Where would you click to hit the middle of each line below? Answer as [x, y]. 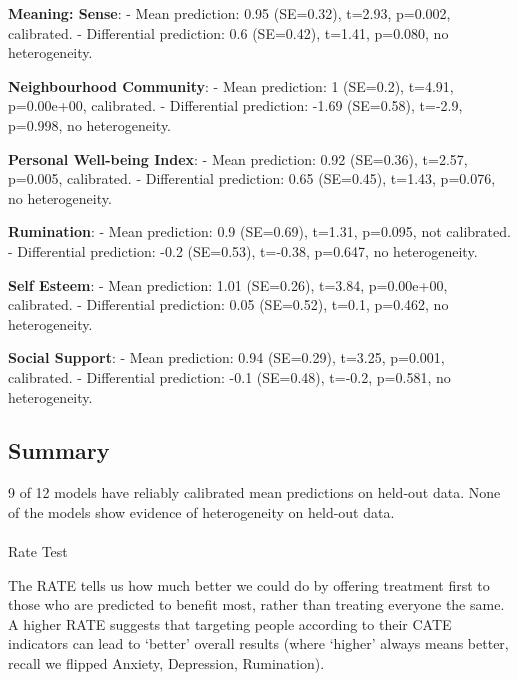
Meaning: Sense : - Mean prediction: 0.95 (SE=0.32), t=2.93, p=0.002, [229, 13]
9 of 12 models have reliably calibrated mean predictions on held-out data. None [254, 492]
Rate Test [38, 551]
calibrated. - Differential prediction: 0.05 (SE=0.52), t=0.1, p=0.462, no [228, 304]
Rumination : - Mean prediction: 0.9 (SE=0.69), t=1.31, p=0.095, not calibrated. [259, 231]
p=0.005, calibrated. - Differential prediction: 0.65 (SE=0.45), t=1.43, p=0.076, [252, 178]
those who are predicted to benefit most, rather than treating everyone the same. [256, 604]
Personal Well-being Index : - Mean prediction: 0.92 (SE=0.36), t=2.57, [238, 158]
